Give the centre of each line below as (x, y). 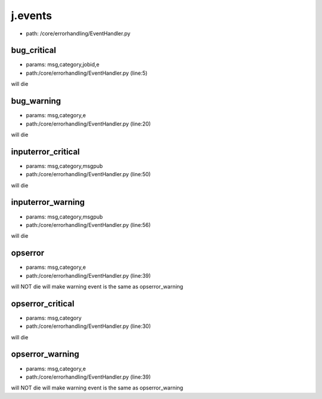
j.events (32, 16)
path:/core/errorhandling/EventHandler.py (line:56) (89, 225)
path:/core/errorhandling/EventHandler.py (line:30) (89, 326)
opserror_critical (43, 304)
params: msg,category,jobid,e (63, 65)
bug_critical (34, 50)
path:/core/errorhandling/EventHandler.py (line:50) (89, 174)
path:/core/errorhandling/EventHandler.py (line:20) (89, 124)
